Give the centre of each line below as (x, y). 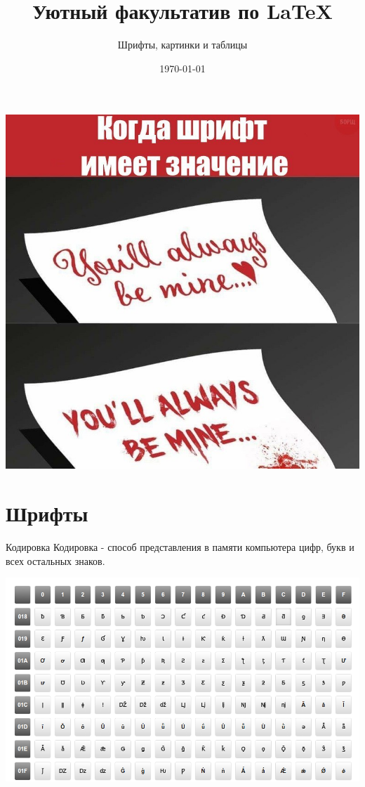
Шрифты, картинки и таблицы (182, 45)
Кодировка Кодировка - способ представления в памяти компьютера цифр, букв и (180, 547)
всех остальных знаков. (55, 560)
